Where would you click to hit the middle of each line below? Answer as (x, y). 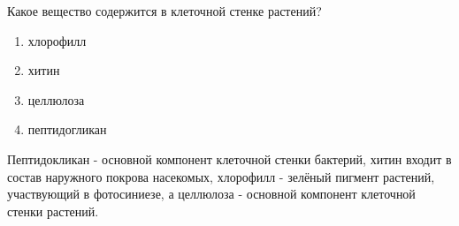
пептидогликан (67, 129)
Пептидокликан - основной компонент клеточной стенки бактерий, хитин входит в (229, 158)
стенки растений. (53, 211)
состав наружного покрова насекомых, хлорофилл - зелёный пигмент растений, (221, 176)
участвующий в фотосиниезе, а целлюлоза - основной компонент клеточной (211, 194)
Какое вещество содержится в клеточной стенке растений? (164, 11)
